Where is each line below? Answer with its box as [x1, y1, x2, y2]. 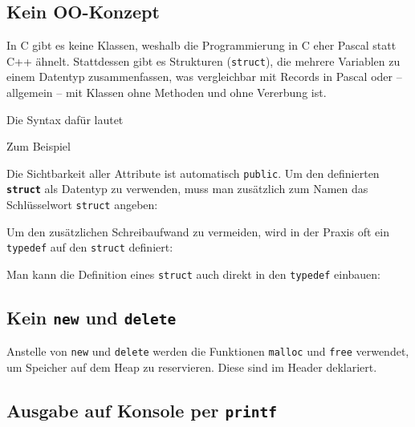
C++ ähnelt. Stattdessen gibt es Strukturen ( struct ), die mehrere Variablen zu [6, 52, 401, 69]
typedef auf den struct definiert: [6, 239, 173, 256]
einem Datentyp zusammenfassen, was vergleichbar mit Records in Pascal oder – [6, 68, 402, 85]
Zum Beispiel [6, 138, 71, 155]
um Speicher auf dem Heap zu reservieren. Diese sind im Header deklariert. [6, 359, 377, 376]
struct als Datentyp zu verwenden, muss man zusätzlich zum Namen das [6, 180, 368, 197]
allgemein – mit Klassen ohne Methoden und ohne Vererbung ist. [6, 84, 327, 101]
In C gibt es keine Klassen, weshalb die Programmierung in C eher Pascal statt [6, 37, 397, 54]
